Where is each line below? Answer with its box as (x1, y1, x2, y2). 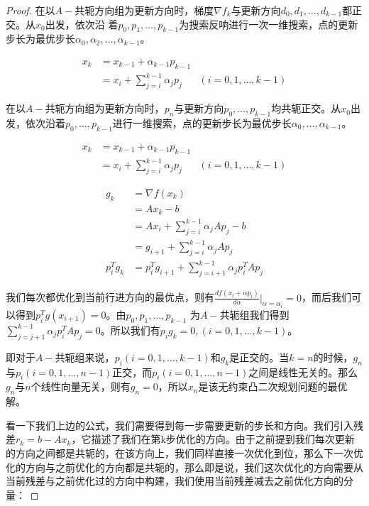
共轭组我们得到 (219, 307, 290, 321)
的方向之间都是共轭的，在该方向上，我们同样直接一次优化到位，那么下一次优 (6, 445, 363, 460)
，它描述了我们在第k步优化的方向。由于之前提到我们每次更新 (71, 431, 355, 446)
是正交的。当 (229, 349, 290, 364)
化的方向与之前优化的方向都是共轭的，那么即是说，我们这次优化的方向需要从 (6, 459, 363, 474)
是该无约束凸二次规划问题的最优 (198, 379, 348, 394)
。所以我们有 (100, 322, 160, 337)
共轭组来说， (55, 349, 115, 364)
